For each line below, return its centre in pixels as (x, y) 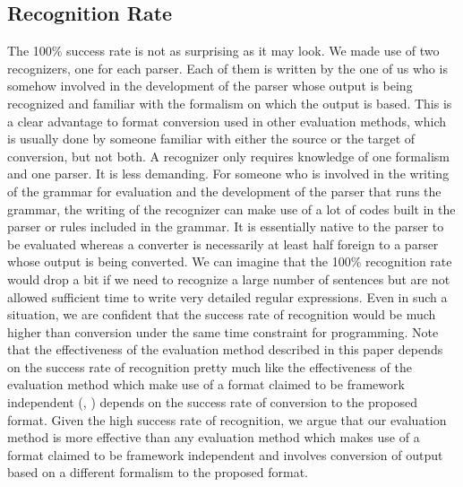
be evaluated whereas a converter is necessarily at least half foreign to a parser (223, 243)
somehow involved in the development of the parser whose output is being (210, 86)
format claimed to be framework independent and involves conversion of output (225, 454)
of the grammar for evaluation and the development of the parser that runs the (224, 191)
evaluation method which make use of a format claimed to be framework (206, 384)
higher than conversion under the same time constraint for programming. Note (223, 331)
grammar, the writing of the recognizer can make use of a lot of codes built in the (231, 209)
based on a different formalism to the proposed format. (158, 472)
